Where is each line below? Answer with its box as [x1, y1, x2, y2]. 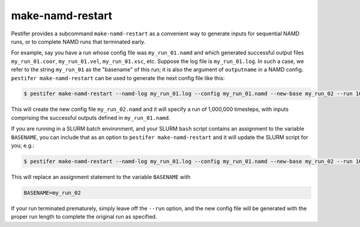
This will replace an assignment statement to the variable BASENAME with [11, 174, 191, 180]
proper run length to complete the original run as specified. [11, 213, 157, 220]
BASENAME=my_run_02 [23, 189, 81, 196]
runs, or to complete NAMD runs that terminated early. [11, 38, 146, 45]
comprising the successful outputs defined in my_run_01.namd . [11, 114, 170, 121]
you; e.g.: [11, 142, 35, 149]
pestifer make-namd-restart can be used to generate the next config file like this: [11, 74, 225, 81]
